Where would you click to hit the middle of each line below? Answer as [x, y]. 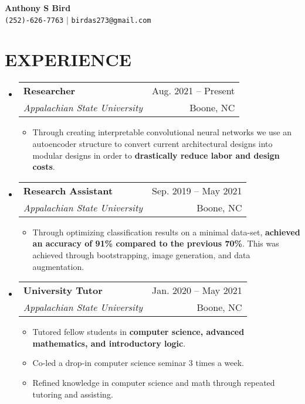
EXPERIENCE [68, 59]
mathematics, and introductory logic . [109, 343]
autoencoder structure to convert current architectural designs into [152, 143]
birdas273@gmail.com [111, 20]
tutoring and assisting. [73, 394]
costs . [44, 167]
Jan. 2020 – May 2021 [197, 290]
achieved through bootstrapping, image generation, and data [141, 254]
